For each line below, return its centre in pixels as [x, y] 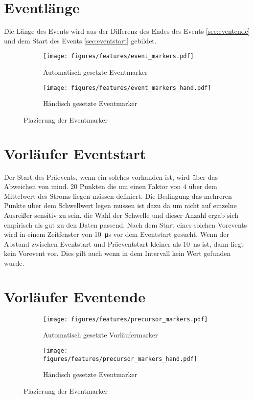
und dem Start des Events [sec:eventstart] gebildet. [80, 40]
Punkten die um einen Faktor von [130, 186]
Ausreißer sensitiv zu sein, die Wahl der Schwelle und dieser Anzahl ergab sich [121, 215]
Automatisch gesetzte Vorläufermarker [101, 335]
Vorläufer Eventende [75, 296]
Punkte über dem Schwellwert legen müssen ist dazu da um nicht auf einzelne [120, 205]
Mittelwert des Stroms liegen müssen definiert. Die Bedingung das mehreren [118, 196]
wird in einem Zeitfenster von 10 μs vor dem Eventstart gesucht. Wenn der [117, 234]
